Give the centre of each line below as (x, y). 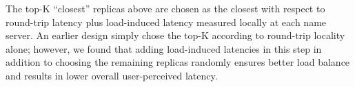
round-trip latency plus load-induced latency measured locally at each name (166, 22)
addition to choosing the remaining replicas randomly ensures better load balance (178, 62)
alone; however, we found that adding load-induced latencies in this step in (164, 48)
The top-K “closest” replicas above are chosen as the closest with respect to (165, 8)
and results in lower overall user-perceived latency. (112, 75)
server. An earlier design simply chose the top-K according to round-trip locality (175, 35)
